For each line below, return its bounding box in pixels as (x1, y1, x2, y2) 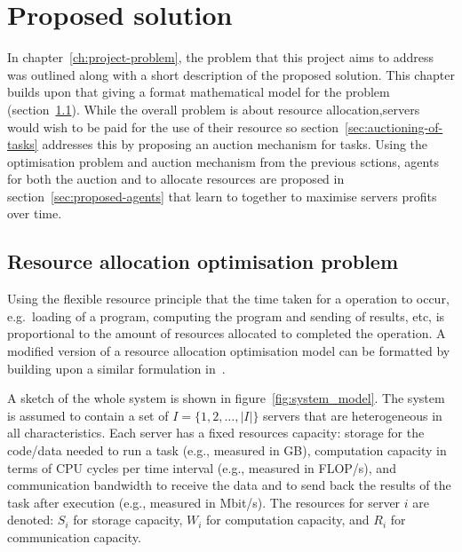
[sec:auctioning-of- (345, 117, 443, 136)
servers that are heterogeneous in (263, 406, 442, 424)
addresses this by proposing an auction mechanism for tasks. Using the (42, 135, 428, 154)
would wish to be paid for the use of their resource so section (7, 117, 339, 136)
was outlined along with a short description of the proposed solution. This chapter (7, 65, 455, 83)
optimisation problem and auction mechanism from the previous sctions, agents (7, 152, 439, 170)
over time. (7, 204, 62, 223)
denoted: (7, 510, 54, 529)
